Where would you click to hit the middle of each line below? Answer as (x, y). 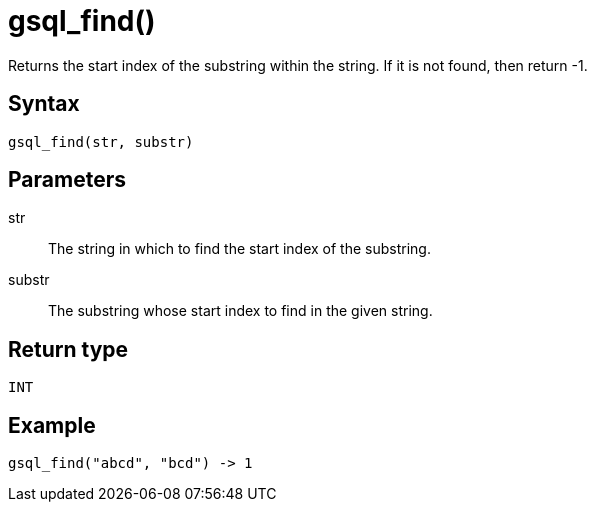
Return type (68, 349)
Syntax (44, 104)
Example (52, 425)
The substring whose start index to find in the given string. (240, 311)
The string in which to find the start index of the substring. (239, 249)
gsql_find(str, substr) (101, 141)
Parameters (67, 180)
